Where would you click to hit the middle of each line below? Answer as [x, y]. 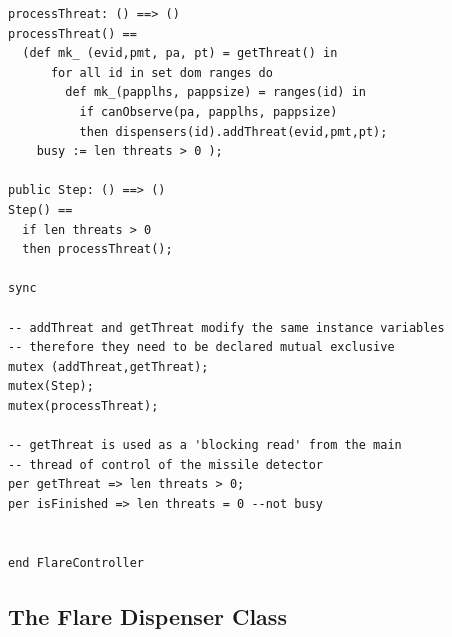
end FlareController [76, 562]
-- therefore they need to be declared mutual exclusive [201, 347]
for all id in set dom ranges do [161, 72]
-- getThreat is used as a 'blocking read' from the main [205, 445]
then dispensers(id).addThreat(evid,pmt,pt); [233, 131]
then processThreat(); [97, 249]
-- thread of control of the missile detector [165, 464]
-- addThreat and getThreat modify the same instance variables [226, 327]
